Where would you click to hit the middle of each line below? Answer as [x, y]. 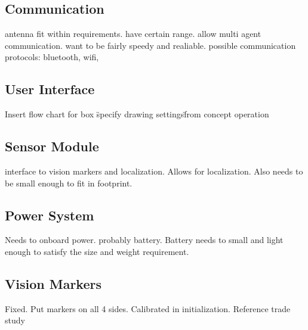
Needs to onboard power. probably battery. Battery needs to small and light [144, 240]
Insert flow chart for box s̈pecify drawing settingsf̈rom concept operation [137, 114]
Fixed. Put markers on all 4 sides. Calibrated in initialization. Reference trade [148, 308]
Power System [50, 215]
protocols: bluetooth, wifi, [52, 57]
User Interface [50, 89]
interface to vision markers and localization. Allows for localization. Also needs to [154, 171]
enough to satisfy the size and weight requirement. [97, 251]
